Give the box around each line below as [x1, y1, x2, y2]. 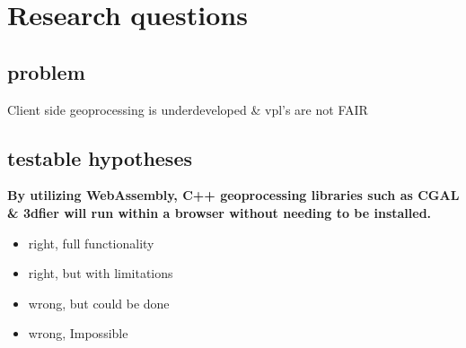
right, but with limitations [28, 264, 173, 283]
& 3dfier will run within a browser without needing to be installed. [7, 203, 432, 222]
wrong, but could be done [28, 293, 170, 312]
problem [7, 57, 85, 85]
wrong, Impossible [28, 324, 128, 343]
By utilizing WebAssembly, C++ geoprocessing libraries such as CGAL [7, 186, 460, 204]
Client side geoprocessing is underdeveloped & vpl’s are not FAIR [7, 100, 368, 118]
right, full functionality [28, 233, 154, 252]
